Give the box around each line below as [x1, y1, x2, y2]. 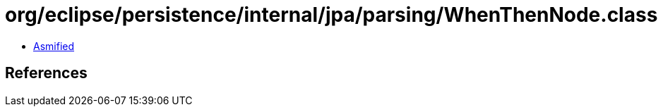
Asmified [33, 39, 75, 52]
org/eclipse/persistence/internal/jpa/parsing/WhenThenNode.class [5, 3, 658, 27]
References [5, 64, 88, 82]
